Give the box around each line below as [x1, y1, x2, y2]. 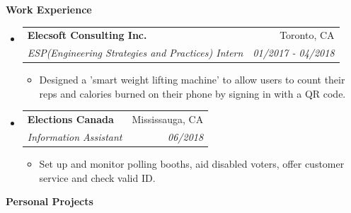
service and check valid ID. [39, 170, 156, 185]
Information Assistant [27, 129, 122, 144]
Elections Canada [27, 112, 114, 127]
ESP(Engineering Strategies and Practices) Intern [27, 45, 243, 60]
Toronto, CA [280, 28, 335, 42]
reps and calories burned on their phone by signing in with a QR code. [39, 86, 346, 100]
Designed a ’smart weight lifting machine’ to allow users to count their [39, 72, 345, 87]
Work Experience [6, 2, 92, 16]
